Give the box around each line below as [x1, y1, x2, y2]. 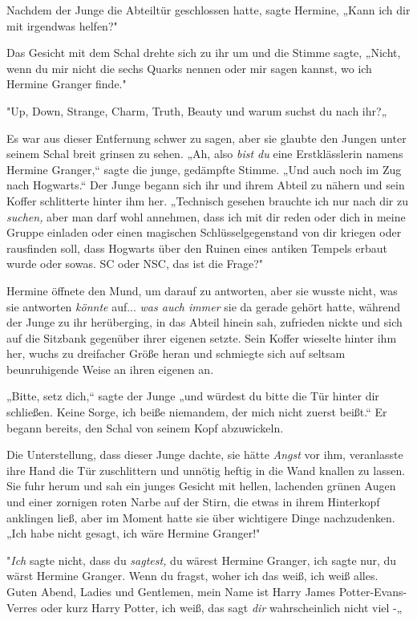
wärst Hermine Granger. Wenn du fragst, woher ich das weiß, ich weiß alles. [6, 567, 379, 584]
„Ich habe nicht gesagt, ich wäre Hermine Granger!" [6, 525, 261, 542]
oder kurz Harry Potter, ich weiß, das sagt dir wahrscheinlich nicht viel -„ [40, 599, 403, 615]
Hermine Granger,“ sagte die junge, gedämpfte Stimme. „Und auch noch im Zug [6, 160, 402, 177]
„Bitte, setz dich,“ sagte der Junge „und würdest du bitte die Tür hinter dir [6, 388, 379, 404]
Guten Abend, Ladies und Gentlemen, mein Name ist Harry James [6, 583, 335, 599]
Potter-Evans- [338, 583, 407, 599]
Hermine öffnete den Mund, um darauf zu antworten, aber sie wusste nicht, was [6, 282, 398, 298]
